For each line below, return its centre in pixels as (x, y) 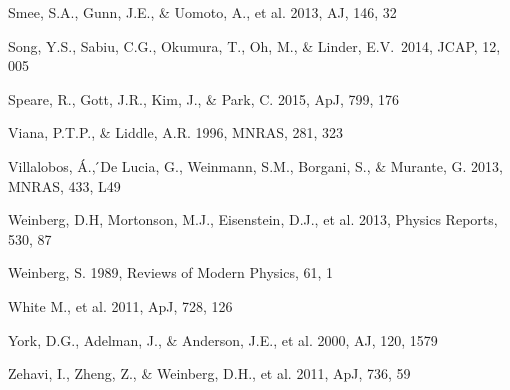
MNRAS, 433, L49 (64, 185)
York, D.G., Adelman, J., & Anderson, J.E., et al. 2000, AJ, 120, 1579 (223, 339)
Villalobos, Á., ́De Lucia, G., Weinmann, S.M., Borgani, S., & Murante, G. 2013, (255, 165)
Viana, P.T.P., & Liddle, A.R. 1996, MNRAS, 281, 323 (176, 132)
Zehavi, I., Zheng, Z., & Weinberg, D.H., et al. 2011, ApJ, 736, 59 (209, 373)
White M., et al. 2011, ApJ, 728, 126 (120, 305)
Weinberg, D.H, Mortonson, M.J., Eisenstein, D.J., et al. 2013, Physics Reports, (253, 219)
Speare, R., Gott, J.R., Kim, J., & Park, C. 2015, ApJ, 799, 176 (204, 98)
